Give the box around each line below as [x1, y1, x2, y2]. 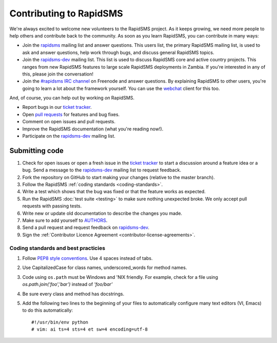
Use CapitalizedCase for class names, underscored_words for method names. [22, 264, 187, 271]
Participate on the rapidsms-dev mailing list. [22, 133, 115, 139]
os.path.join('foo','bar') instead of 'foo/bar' [22, 281, 113, 288]
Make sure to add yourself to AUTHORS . [22, 217, 108, 223]
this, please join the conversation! [22, 71, 93, 77]
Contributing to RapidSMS [9, 8, 123, 19]
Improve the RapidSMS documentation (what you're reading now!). [22, 126, 164, 132]
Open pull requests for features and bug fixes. [22, 111, 120, 118]
